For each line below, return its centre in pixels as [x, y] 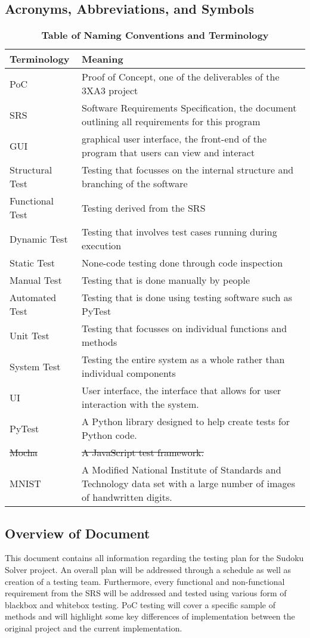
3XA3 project [110, 91]
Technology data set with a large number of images [189, 484]
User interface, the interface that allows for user [182, 391]
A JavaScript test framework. [143, 453]
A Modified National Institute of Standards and [182, 470]
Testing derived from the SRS [144, 207]
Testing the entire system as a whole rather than [183, 360]
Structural [31, 170]
